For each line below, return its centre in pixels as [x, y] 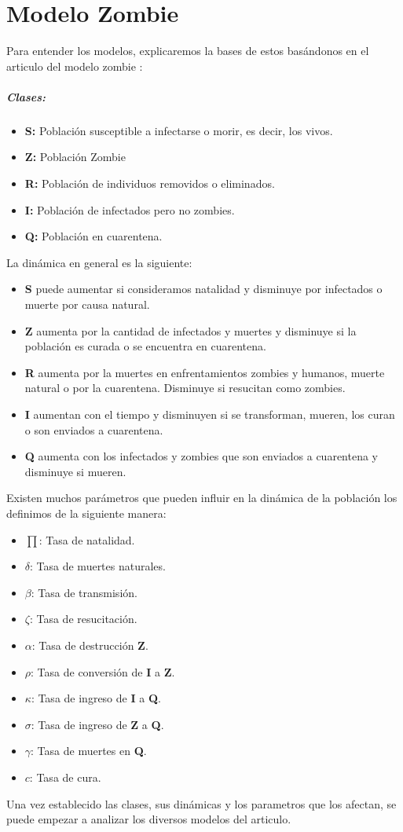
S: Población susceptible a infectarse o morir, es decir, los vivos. [179, 130]
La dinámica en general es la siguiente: [99, 262]
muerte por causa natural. [87, 304]
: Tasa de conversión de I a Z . [103, 671]
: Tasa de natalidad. [87, 539]
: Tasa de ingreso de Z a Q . [97, 724]
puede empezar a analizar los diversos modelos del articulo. [149, 819]
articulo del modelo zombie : [75, 66]
